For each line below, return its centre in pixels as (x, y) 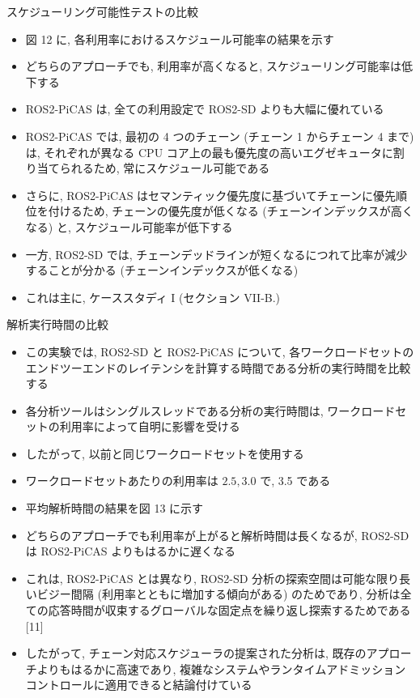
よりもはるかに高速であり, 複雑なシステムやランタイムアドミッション (221, 668)
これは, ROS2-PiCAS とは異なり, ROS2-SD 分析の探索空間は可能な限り (212, 578)
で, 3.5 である (295, 481)
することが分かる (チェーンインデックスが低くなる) (162, 270)
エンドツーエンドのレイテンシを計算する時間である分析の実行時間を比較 (218, 367)
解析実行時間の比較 (57, 324)
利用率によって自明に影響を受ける (150, 426)
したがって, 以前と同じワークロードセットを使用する (165, 453)
